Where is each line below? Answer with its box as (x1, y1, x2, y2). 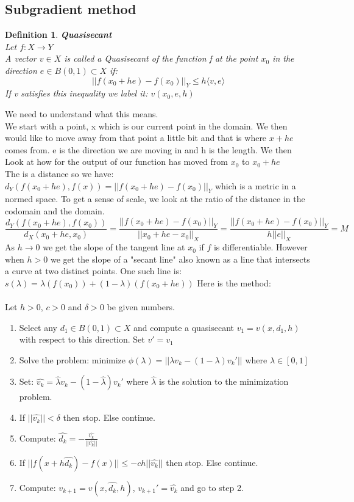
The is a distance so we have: (5, 167, 114, 180)
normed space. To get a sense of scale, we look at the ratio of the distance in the (5, 192, 305, 205)
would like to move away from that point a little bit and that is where (5, 131, 267, 144)
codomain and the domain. (5, 204, 105, 217)
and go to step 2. (180, 481, 244, 493)
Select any (19, 321, 58, 333)
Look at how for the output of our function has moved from (5, 155, 228, 168)
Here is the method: (197, 276, 271, 289)
